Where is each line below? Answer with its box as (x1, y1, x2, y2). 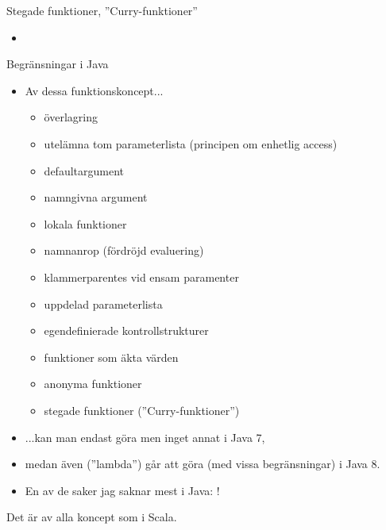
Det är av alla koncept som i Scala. (6, 509, 177, 525)
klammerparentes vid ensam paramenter (44, 268, 239, 285)
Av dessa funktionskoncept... (25, 82, 164, 98)
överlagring (44, 109, 98, 125)
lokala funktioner (44, 215, 127, 232)
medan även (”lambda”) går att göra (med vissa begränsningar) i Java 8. (25, 455, 380, 472)
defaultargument (44, 162, 124, 179)
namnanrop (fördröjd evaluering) (44, 242, 204, 259)
